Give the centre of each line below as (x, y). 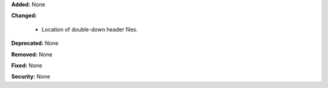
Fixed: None (27, 65)
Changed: (24, 16)
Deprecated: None (35, 43)
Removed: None (32, 54)
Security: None (31, 76)
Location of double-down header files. (90, 29)
